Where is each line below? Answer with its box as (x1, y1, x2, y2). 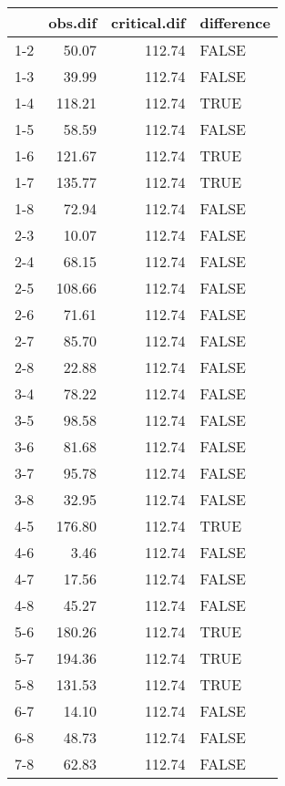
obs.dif (48, 12, 97, 33)
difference (199, 12, 270, 33)
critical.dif (111, 12, 186, 33)
